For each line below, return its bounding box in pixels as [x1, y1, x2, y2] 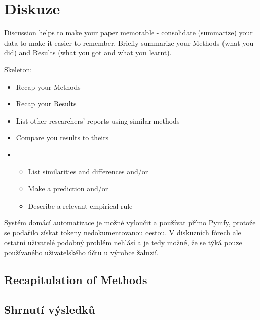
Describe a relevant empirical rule [28, 200, 133, 211]
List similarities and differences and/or [28, 166, 148, 177]
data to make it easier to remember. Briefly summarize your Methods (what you [4, 37, 254, 48]
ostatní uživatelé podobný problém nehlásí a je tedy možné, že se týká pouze [4, 237, 242, 248]
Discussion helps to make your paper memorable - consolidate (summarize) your [4, 27, 253, 38]
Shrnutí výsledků [4, 301, 95, 317]
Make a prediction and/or [28, 183, 108, 194]
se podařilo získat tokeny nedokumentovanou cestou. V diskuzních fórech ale [4, 227, 241, 237]
